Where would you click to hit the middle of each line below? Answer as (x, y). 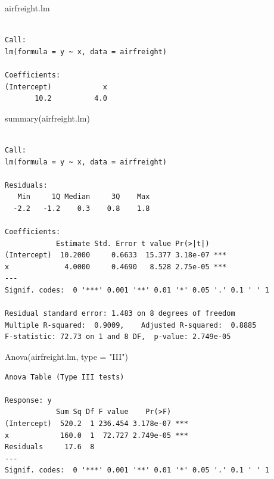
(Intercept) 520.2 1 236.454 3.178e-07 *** (96, 424)
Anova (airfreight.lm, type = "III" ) (66, 357)
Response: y (28, 400)
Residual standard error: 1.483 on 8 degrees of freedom (120, 314)
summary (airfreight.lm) (47, 118)
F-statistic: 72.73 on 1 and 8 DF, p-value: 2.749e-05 (118, 337)
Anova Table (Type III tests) (65, 377)
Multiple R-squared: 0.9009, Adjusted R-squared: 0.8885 (131, 325)
